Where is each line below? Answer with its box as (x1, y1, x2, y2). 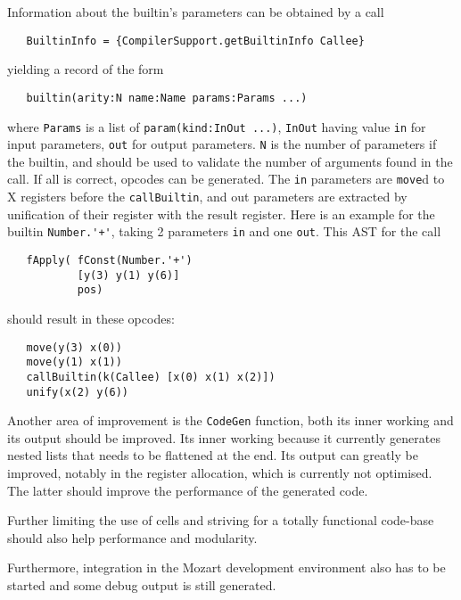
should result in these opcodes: (7, 308, 175, 327)
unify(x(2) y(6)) (26, 385, 129, 399)
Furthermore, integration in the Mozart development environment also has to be (7, 558, 446, 577)
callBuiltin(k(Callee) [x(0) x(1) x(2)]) (26, 370, 276, 383)
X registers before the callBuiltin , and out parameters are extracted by (7, 187, 407, 206)
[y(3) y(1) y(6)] (77, 268, 180, 282)
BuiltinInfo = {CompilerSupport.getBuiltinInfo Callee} (26, 34, 365, 47)
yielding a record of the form (7, 60, 164, 78)
